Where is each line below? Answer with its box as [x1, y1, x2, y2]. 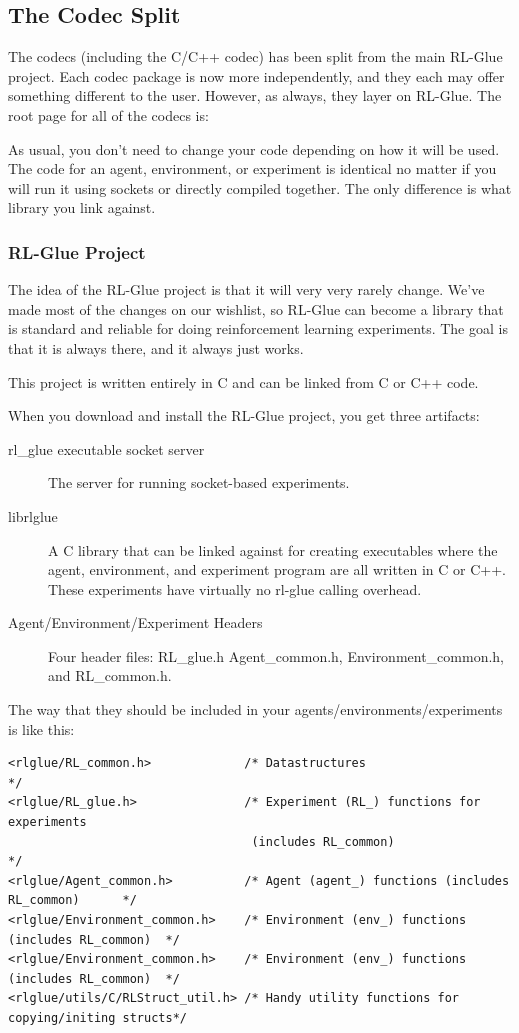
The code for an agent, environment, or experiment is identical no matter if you [8, 158, 497, 179]
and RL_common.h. [48, 665, 172, 686]
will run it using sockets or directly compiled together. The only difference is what [8, 177, 512, 198]
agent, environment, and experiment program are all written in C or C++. [48, 559, 507, 580]
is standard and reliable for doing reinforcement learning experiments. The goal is [8, 318, 508, 339]
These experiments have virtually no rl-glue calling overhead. [48, 578, 422, 599]
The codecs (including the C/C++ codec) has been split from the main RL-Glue [8, 46, 503, 67]
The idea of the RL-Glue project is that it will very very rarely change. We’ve [8, 279, 485, 300]
